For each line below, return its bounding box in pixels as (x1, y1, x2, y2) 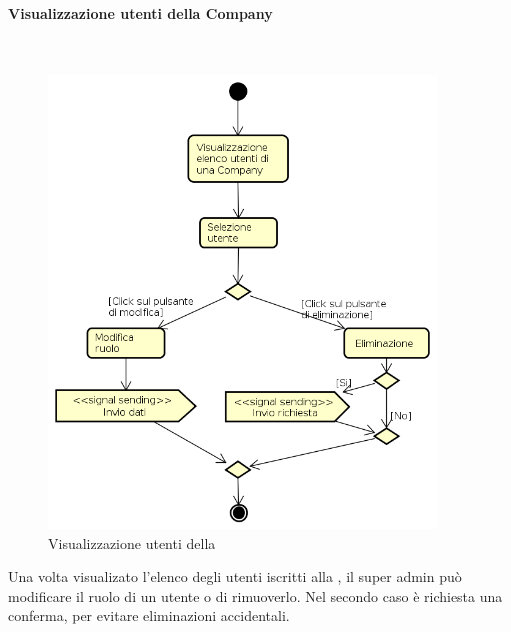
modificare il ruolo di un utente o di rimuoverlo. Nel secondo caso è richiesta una (8, 585, 503, 606)
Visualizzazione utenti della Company (8, 2, 273, 23)
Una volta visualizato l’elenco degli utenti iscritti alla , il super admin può (8, 566, 462, 587)
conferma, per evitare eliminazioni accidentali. (8, 605, 290, 626)
